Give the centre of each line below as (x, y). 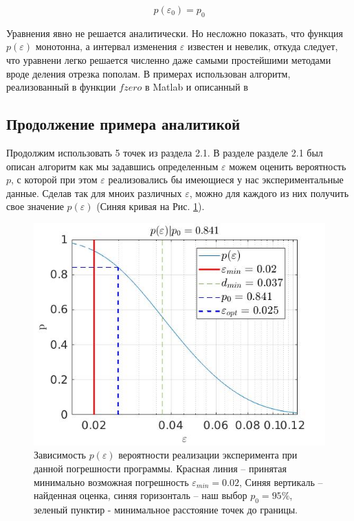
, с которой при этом (54, 180)
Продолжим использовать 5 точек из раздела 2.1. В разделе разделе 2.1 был (165, 152)
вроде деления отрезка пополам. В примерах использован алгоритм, (148, 73)
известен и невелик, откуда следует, (263, 46)
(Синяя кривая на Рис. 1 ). (151, 206)
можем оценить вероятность (288, 166)
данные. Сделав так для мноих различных (94, 193)
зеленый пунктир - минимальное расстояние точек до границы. (166, 509)
